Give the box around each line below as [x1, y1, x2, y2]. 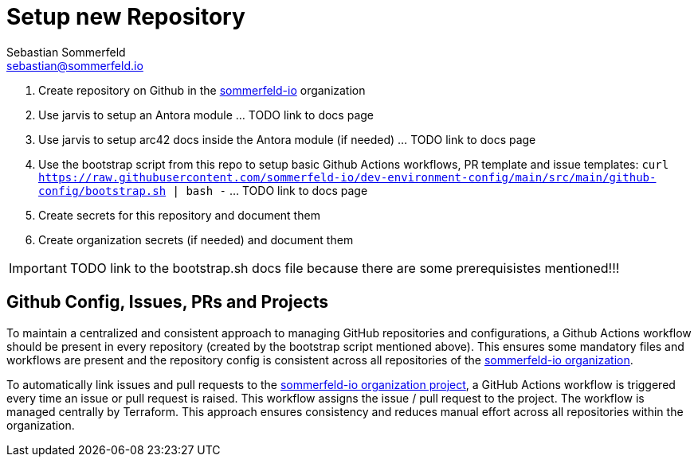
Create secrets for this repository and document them [38, 208, 320, 222]
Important [9, 259, 67, 276]
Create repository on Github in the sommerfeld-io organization [38, 83, 366, 97]
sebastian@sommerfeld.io [6, 58, 143, 72]
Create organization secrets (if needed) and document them [38, 232, 354, 247]
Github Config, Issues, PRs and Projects [6, 292, 328, 313]
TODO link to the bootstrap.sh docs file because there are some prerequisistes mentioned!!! [69, 259, 620, 276]
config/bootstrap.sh [38, 184, 167, 197]
